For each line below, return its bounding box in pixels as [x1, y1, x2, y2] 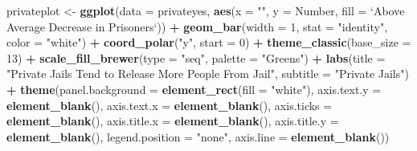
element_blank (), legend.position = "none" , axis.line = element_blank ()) [6, 128, 390, 145]
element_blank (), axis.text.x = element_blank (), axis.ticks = [6, 96, 333, 113]
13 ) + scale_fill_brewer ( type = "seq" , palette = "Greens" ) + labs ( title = [6, 49, 386, 66]
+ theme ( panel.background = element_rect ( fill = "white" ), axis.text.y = [6, 80, 382, 97]
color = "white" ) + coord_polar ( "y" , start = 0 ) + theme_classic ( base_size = [6, 34, 411, 51]
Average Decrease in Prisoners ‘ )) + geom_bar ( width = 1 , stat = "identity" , [6, 18, 388, 35]
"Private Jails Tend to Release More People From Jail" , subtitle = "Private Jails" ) [6, 65, 409, 82]
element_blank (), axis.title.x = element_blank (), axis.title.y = [6, 112, 339, 129]
